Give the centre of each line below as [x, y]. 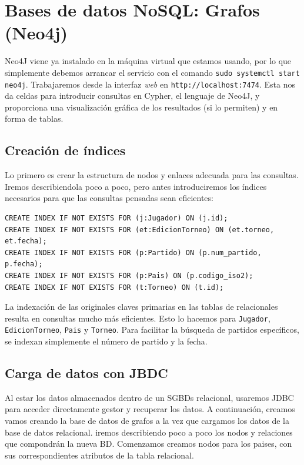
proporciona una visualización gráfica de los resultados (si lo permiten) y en [141, 107]
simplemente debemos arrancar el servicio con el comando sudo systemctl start [152, 72]
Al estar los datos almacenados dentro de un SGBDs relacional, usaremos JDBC [149, 397]
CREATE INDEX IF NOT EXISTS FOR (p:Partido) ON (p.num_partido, [133, 252]
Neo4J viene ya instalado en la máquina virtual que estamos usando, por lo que [148, 61]
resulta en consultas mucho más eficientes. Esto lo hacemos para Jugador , [138, 318]
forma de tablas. [34, 118]
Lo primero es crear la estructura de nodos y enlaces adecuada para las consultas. [152, 175]
